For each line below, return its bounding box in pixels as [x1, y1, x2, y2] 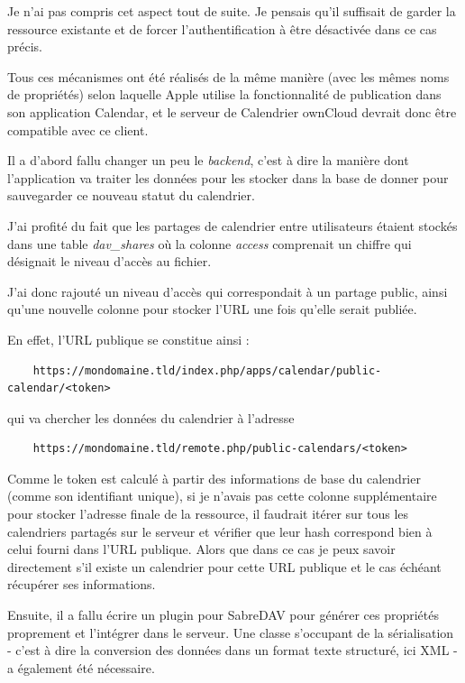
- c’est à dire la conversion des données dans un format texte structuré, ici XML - [7, 641, 458, 660]
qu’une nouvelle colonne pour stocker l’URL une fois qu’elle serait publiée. [7, 300, 417, 318]
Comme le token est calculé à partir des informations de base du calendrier [7, 468, 421, 487]
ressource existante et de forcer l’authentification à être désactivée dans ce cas [7, 19, 437, 38]
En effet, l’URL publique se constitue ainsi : [7, 329, 250, 348]
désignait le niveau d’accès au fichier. [7, 252, 212, 271]
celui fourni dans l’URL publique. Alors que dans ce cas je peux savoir [7, 540, 396, 558]
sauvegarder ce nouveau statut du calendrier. [7, 186, 255, 205]
